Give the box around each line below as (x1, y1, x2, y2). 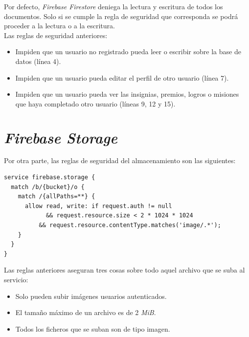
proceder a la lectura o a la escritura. (4, 21, 115, 31)
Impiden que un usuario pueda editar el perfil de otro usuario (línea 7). (15, 72, 229, 83)
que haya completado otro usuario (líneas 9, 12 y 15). (15, 98, 176, 108)
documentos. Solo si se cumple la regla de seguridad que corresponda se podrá (4, 11, 238, 21)
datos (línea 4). (15, 56, 61, 66)
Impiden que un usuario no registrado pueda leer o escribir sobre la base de (15, 46, 241, 57)
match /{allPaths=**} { (18, 193, 95, 200)
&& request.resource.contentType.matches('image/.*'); (39, 222, 221, 229)
